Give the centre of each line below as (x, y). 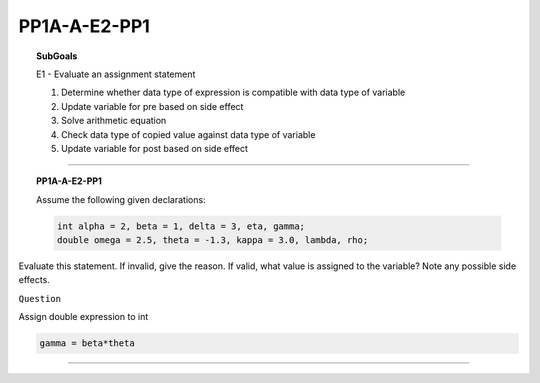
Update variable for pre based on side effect (152, 106)
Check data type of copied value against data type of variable (188, 134)
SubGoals (57, 56)
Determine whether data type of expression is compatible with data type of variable (233, 92)
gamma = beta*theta (87, 343)
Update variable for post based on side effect (155, 148)
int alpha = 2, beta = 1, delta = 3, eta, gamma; (180, 226)
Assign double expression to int (83, 317)
